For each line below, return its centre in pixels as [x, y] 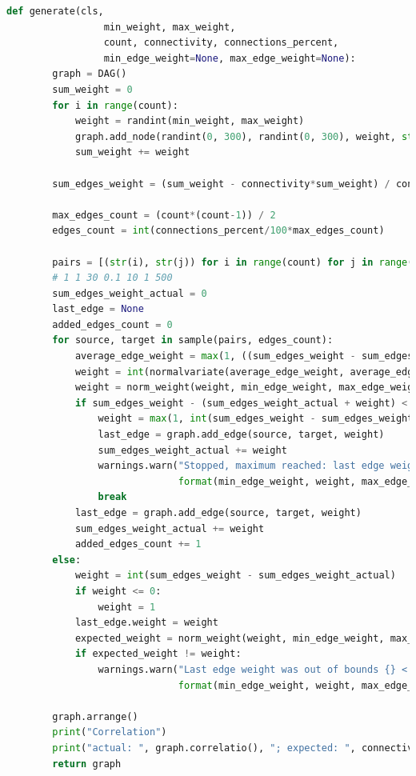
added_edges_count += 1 [138, 544]
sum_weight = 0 [92, 89]
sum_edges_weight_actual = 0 [130, 293]
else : [67, 560]
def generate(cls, [55, 11]
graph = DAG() [90, 74]
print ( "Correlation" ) [110, 732]
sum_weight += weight [132, 152]
